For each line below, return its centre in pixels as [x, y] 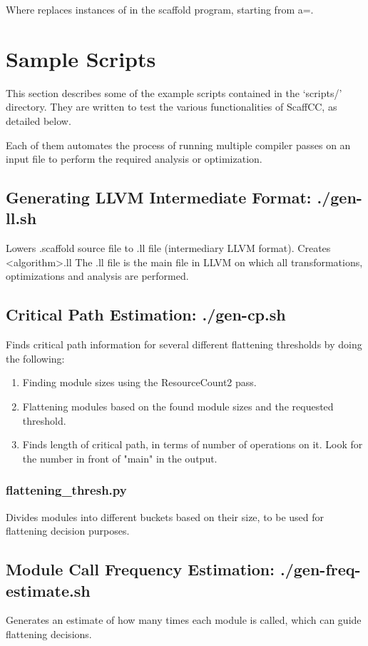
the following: [35, 358]
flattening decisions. [49, 634]
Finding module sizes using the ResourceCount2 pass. [139, 382]
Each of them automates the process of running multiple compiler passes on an [178, 145]
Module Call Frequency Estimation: [140, 569]
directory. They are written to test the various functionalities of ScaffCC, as [172, 107]
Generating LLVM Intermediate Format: [159, 197]
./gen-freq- [321, 569]
